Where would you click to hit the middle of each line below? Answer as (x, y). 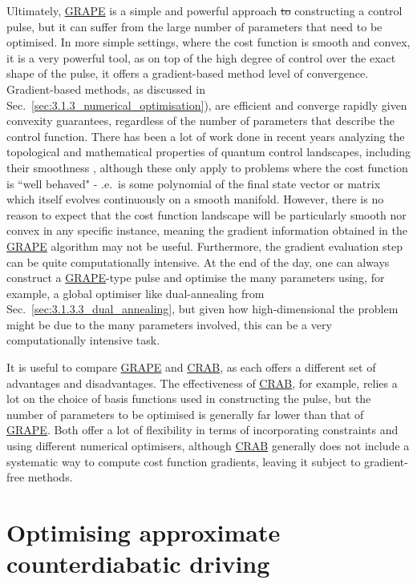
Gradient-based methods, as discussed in (106, 89)
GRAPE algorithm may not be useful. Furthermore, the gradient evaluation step (205, 246)
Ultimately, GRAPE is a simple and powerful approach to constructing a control (204, 10)
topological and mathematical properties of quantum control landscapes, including (209, 152)
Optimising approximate (144, 532)
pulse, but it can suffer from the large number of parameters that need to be (194, 26)
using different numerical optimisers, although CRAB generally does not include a (208, 446)
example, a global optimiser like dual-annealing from (136, 293)
